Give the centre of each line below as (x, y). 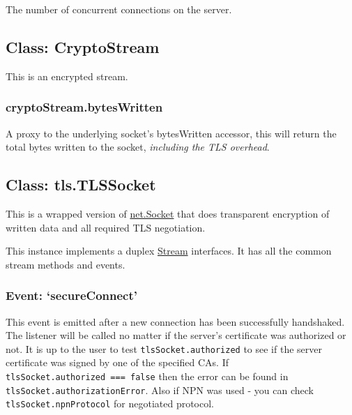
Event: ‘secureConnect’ (71, 295)
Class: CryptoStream (83, 46)
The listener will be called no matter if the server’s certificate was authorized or (176, 335)
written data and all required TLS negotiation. (106, 227)
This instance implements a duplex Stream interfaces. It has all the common (169, 251)
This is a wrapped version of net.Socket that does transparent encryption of (168, 213)
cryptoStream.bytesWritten (84, 107)
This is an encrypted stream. (67, 76)
